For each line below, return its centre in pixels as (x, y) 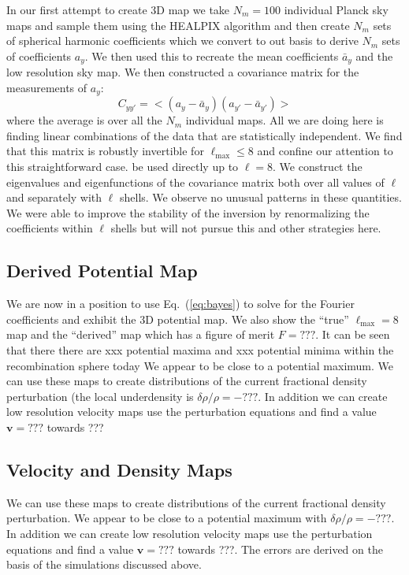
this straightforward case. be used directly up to (123, 167)
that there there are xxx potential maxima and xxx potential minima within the (200, 350)
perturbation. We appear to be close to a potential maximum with (167, 518)
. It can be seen (353, 334)
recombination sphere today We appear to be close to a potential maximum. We (200, 365)
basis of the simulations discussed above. (104, 564)
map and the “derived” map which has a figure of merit (141, 334)
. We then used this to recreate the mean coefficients (212, 56)
